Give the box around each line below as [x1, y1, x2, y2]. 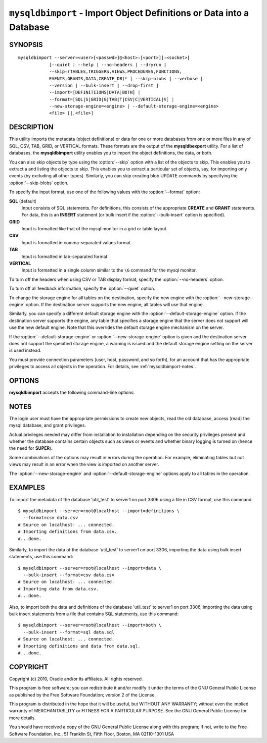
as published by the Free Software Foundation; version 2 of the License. [9, 691, 156, 698]
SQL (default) [9, 198, 37, 204]
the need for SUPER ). [9, 445, 53, 451]
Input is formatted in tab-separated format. [21, 253, 109, 260]
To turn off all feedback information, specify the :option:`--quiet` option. [9, 285, 156, 292]
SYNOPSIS [9, 40, 43, 49]
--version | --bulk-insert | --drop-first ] [49, 82, 159, 88]
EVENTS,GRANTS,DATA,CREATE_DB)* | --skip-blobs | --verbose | [49, 76, 203, 81]
